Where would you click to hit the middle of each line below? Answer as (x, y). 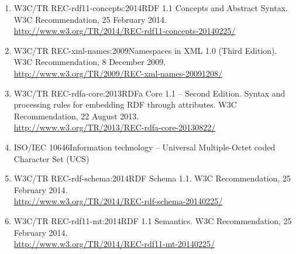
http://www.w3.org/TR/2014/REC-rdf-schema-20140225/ (118, 201)
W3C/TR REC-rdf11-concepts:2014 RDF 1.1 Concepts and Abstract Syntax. (151, 8)
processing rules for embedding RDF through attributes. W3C (125, 104)
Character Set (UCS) (51, 158)
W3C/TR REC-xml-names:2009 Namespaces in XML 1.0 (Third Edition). (145, 50)
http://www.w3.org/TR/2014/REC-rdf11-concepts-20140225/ (125, 31)
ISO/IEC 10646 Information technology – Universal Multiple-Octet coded (144, 147)
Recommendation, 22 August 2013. (76, 116)
